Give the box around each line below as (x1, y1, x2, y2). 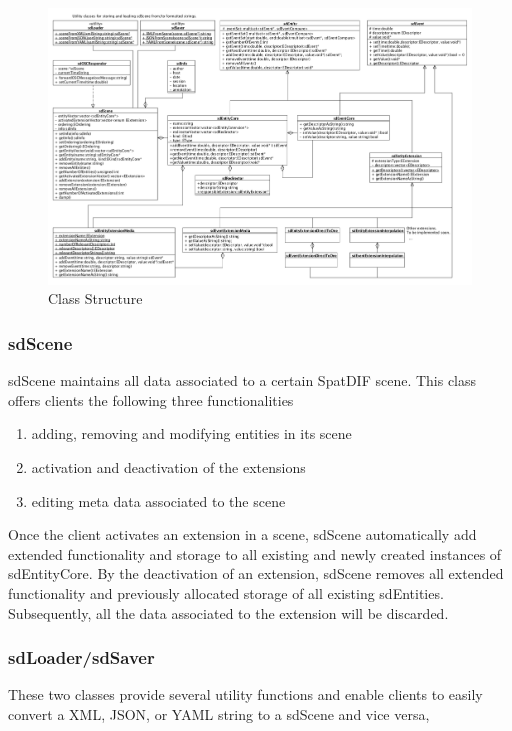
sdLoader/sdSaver (8, 645, 155, 670)
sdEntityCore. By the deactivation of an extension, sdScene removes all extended (8, 563, 504, 584)
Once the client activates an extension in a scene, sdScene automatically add (8, 524, 477, 545)
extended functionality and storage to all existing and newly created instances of (8, 543, 502, 564)
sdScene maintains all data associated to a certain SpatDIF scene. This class (8, 370, 477, 391)
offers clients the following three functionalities (8, 389, 294, 410)
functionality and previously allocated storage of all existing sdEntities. (8, 583, 444, 604)
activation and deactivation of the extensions (31, 457, 306, 478)
